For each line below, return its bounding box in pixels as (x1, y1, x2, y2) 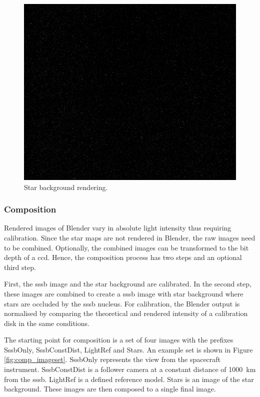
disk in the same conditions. (4, 317, 89, 328)
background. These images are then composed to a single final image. (4, 383, 216, 394)
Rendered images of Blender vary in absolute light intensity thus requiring (4, 222, 231, 233)
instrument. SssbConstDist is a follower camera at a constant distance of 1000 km (4, 364, 256, 374)
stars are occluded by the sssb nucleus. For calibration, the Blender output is (4, 298, 240, 308)
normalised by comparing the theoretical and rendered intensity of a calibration (4, 308, 248, 318)
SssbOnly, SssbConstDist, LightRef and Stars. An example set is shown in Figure (4, 344, 253, 354)
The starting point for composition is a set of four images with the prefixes (4, 334, 233, 345)
